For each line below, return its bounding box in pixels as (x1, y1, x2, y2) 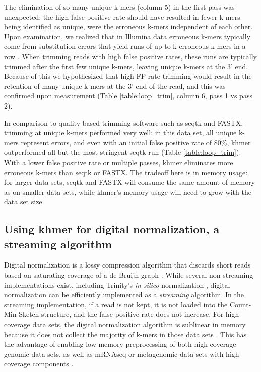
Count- (229, 299, 251, 309)
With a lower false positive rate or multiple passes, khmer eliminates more (4, 156, 233, 167)
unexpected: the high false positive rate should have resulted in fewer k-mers (4, 11, 240, 22)
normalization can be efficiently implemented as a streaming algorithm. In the (4, 289, 244, 300)
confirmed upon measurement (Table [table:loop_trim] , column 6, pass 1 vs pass (4, 90, 252, 101)
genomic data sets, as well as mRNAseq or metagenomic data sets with (4, 348, 224, 359)
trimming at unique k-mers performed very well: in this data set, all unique (4, 127, 237, 138)
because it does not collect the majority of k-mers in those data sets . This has (4, 329, 247, 339)
